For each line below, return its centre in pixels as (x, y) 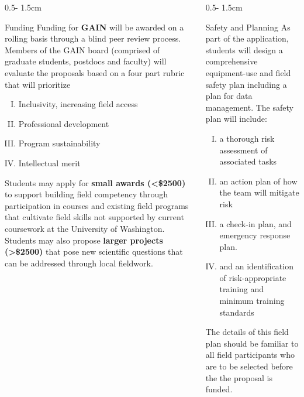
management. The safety (249, 107)
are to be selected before (249, 366)
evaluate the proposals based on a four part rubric (95, 72)
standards (237, 312)
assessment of (243, 150)
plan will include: (236, 119)
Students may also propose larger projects (84, 240)
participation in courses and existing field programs (97, 205)
